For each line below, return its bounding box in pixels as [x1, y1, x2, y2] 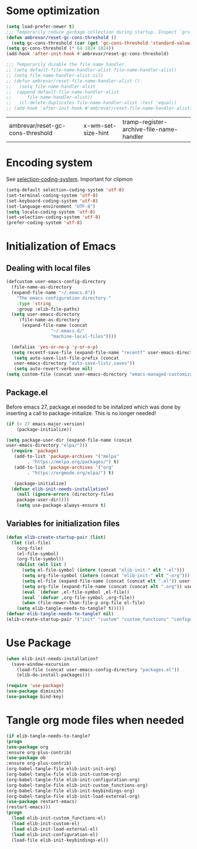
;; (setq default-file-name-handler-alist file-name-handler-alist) [6, 67, 177, 73]
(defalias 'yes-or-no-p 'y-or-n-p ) [11, 344, 98, 350]
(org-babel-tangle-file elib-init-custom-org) [6, 771, 122, 777]
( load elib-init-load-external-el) [11, 826, 98, 832]
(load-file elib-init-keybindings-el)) [11, 837, 109, 843]
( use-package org [6, 744, 49, 750]
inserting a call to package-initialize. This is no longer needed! [6, 409, 157, 416]
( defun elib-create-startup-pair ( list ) [6, 534, 107, 540]
